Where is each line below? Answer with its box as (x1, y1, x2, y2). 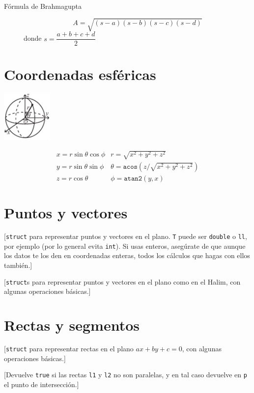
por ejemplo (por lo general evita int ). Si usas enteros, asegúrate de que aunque (4, 240, 246, 251)
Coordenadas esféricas (4, 64, 156, 84)
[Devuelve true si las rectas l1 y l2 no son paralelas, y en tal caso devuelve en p (4, 369, 247, 380)
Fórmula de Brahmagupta (4, 1, 82, 11)
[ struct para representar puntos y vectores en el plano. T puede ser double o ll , (4, 231, 247, 241)
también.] (4, 260, 32, 270)
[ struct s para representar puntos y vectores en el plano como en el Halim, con (4, 276, 241, 287)
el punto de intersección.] (4, 379, 79, 389)
